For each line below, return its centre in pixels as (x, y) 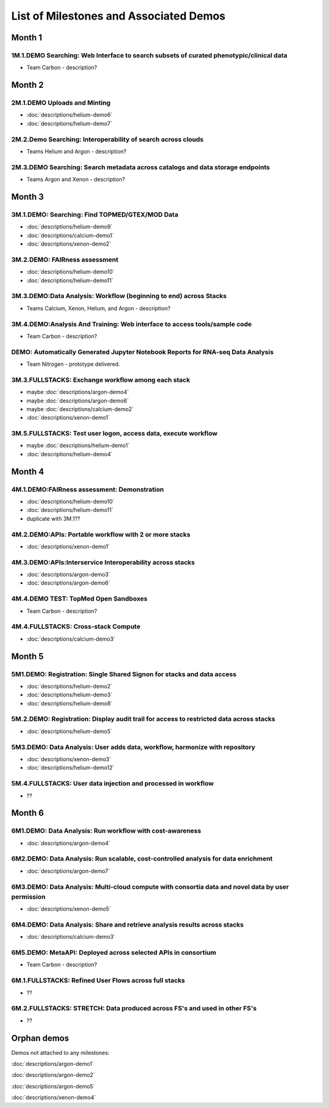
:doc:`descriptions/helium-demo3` (69, 695)
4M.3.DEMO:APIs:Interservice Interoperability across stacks (103, 562)
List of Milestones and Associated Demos (118, 16)
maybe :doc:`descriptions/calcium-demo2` (80, 409)
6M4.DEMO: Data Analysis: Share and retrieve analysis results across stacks (127, 924)
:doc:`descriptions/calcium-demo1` (70, 235)
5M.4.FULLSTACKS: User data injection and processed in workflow (113, 784)
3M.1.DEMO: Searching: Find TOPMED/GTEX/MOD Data (95, 214)
